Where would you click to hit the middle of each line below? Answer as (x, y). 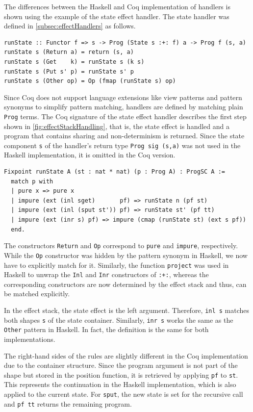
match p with (32, 181)
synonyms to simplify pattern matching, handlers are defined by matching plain (124, 107)
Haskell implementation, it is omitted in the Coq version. (90, 155)
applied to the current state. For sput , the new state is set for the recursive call (124, 394)
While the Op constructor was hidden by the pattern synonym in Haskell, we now (126, 255)
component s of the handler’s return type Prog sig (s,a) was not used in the (122, 145)
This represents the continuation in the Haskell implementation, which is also (120, 384)
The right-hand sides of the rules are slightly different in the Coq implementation (126, 355)
